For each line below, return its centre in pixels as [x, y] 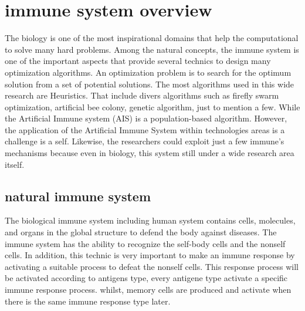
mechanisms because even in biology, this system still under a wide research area [150, 153]
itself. [15, 164]
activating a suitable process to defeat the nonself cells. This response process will [152, 266]
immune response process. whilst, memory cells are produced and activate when [148, 290]
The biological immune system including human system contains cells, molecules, [150, 220]
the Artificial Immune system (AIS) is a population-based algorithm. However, [146, 118]
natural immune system [78, 196]
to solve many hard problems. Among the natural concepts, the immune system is [152, 49]
